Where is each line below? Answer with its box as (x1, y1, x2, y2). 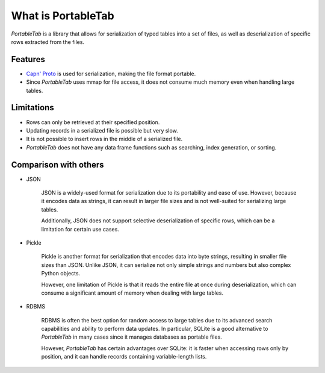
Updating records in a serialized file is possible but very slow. (26, 127, 179, 134)
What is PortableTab (11, 9, 114, 22)
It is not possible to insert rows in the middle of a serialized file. (26, 136, 183, 143)
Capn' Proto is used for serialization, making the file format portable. (26, 70, 196, 77)
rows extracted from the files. (11, 38, 84, 45)
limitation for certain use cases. (41, 225, 120, 233)
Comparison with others (11, 160, 105, 170)
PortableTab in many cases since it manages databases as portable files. (41, 333, 222, 340)
